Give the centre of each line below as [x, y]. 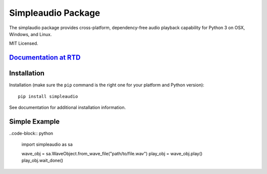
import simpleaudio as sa [47, 144]
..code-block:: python [31, 133]
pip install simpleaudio [48, 96]
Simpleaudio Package [55, 13]
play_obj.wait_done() [43, 161]
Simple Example [34, 122]
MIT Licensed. [24, 43]
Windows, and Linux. [30, 34]
